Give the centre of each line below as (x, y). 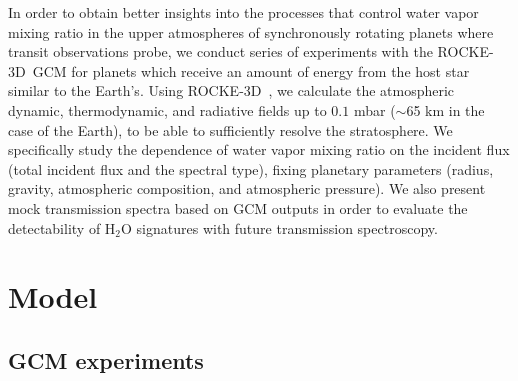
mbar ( (374, 109)
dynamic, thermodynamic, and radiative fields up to (167, 109)
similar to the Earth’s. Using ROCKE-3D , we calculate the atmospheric (231, 90)
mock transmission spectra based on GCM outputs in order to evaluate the (238, 207)
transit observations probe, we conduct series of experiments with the (220, 51)
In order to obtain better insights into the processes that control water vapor (243, 12)
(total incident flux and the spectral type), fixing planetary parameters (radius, (251, 168)
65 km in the (445, 109)
